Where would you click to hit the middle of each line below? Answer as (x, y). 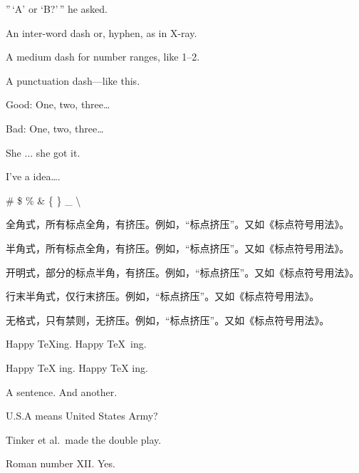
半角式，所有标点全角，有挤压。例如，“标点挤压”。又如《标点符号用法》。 (178, 248)
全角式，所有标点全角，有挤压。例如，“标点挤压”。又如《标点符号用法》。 (178, 224)
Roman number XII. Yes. (61, 463)
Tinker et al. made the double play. (84, 439)
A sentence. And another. (62, 391)
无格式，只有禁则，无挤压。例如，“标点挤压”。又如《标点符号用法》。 (168, 319)
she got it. (58, 152)
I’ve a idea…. (33, 176)
